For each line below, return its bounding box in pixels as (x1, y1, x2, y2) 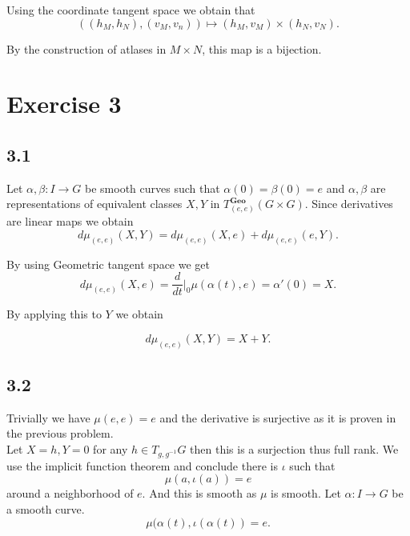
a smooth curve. (6, 500, 85, 517)
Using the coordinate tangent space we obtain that (6, 2, 255, 18)
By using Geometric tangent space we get (6, 255, 210, 272)
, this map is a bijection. (202, 40, 322, 57)
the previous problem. (6, 425, 114, 442)
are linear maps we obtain (6, 213, 134, 230)
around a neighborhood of (6, 485, 134, 502)
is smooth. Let (271, 485, 341, 502)
